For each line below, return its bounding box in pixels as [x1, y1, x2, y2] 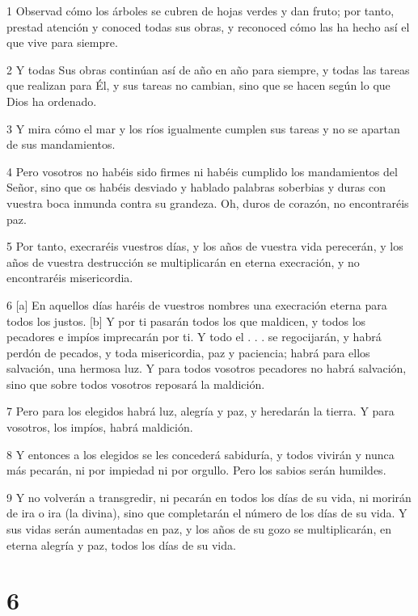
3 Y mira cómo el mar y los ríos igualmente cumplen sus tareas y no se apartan [6, 120, 400, 137]
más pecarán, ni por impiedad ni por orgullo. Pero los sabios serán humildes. [6, 462, 386, 479]
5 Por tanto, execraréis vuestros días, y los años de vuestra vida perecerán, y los [6, 238, 403, 255]
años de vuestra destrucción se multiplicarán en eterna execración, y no [6, 253, 360, 270]
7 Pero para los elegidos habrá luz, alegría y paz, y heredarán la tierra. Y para [6, 403, 395, 420]
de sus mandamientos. [6, 136, 116, 153]
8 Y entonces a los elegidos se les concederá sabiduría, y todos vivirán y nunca [6, 445, 395, 462]
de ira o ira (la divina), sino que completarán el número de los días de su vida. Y [6, 504, 407, 521]
